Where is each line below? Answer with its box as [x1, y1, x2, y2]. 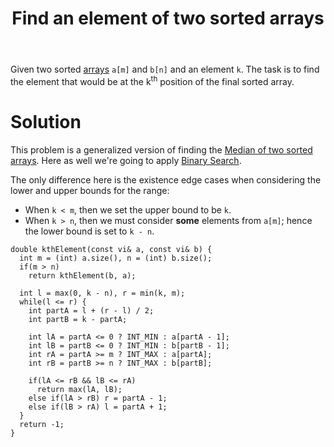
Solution [10, 111, 82, 134]
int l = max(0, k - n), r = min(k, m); [19, 288, 186, 298]
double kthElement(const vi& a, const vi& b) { [10, 244, 213, 254]
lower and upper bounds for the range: [10, 184, 170, 196]
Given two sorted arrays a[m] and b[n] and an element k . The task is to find [10, 63, 320, 76]
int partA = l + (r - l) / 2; [28, 305, 155, 316]
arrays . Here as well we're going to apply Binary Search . [10, 154, 242, 166]
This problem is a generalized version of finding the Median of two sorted [10, 143, 313, 156]
